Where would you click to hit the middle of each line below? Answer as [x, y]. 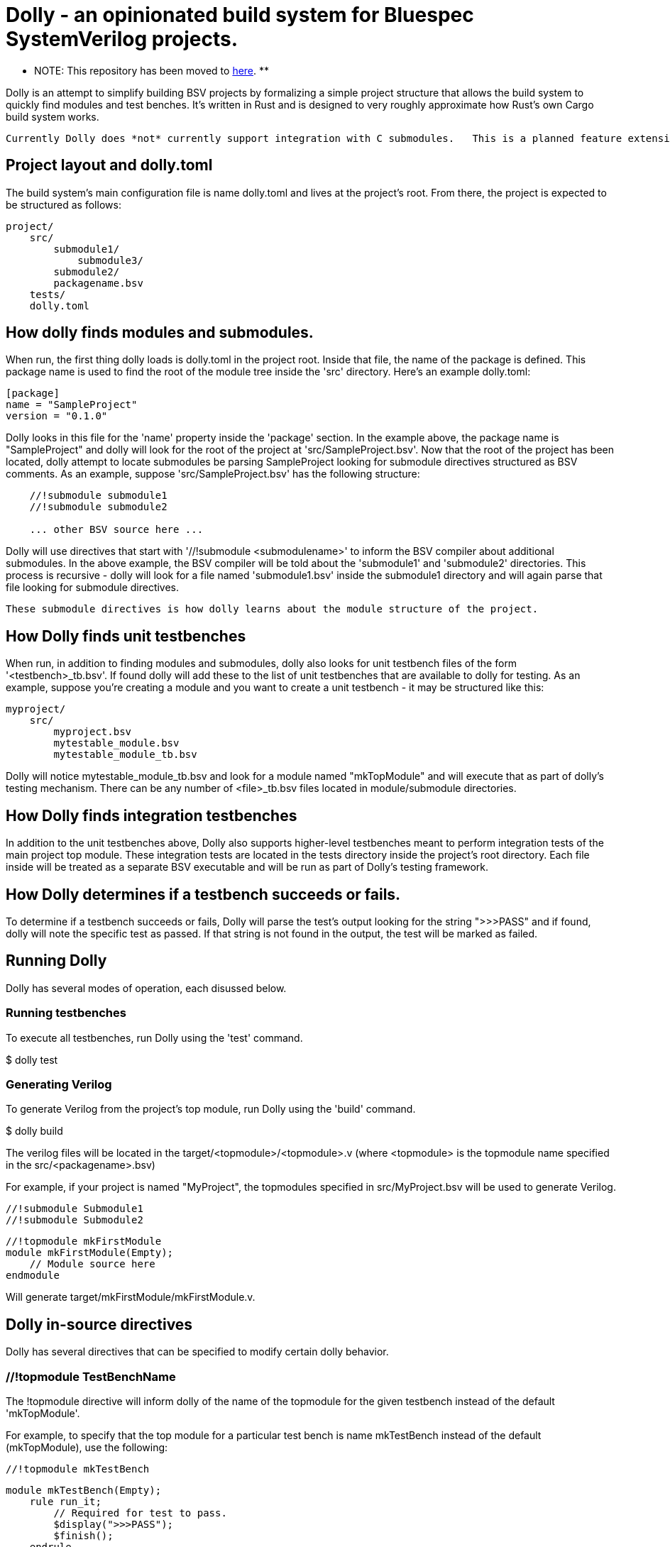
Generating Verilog [59, 1084]
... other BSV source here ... [116, 530]
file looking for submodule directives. [93, 588]
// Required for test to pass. [140, 1513]
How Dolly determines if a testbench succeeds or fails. [203, 894]
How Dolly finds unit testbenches [126, 636]
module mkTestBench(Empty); [84, 1490]
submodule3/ [110, 260]
